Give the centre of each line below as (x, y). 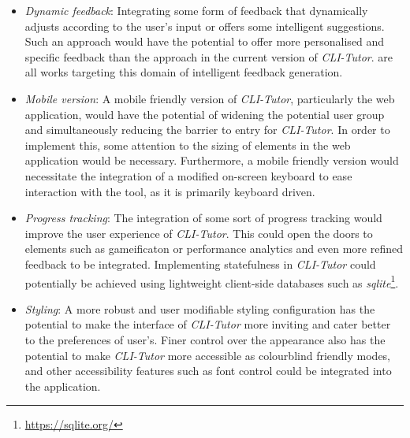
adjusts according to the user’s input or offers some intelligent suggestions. (205, 26)
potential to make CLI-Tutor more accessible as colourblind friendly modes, (208, 355)
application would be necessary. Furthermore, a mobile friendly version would (212, 160)
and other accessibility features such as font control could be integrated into (208, 371)
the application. (63, 386)
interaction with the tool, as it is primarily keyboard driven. (170, 191)
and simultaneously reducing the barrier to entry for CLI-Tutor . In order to (207, 130)
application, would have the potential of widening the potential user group (205, 114)
